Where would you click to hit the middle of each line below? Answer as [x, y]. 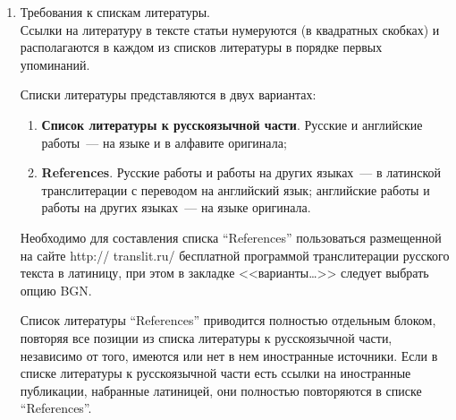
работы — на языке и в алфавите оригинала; [164, 142]
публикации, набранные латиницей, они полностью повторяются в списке [221, 390]
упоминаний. [55, 64]
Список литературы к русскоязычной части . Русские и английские [232, 124]
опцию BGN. [56, 290]
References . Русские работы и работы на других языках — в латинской [241, 172]
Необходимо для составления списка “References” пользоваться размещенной [231, 237]
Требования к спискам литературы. [115, 12]
